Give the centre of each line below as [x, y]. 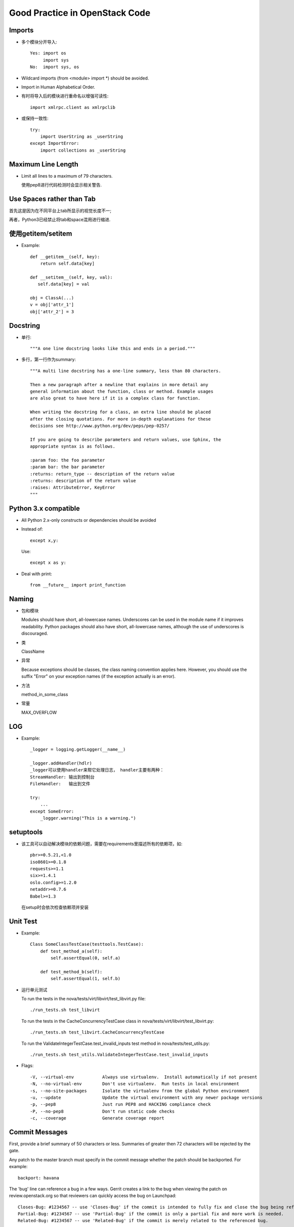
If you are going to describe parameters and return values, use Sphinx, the [126, 440]
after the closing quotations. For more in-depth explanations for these [121, 419]
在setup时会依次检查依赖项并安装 [55, 907]
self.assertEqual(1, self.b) [86, 979]
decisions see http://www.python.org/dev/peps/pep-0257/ [100, 426]
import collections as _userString [83, 150]
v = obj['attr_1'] [52, 305]
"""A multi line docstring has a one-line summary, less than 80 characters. [126, 371]
